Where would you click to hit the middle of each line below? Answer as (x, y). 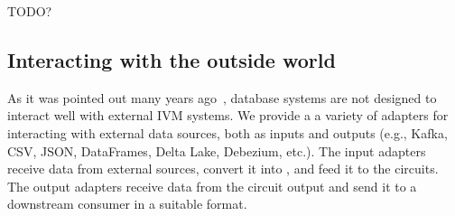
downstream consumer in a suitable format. (127, 204)
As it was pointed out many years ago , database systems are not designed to (222, 97)
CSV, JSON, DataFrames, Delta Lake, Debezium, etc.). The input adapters (217, 150)
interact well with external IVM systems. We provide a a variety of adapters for (228, 115)
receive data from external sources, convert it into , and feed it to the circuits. (223, 169)
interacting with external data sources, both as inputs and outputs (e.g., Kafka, (227, 132)
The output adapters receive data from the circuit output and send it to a (212, 186)
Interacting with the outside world (172, 59)
